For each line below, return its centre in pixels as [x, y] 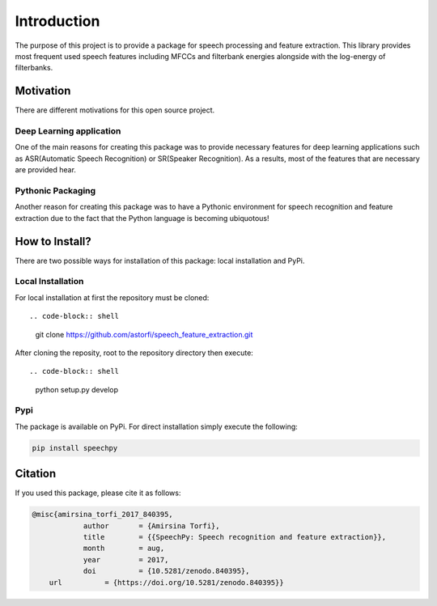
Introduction [57, 21]
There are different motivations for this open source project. [115, 110]
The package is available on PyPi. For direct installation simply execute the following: [157, 426]
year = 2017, [126, 559]
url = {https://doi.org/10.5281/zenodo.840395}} [166, 582]
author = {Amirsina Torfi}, [151, 525]
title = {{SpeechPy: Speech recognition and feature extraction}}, [235, 537]
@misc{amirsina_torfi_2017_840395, [102, 515]
